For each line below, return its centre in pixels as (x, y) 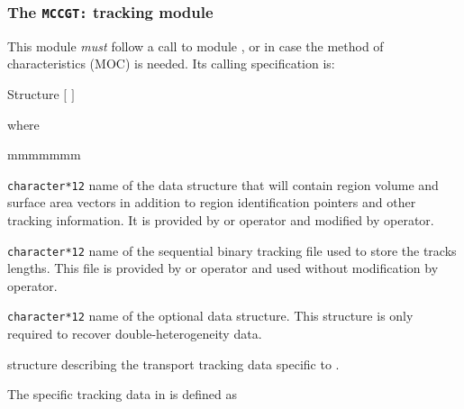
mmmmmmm (44, 155)
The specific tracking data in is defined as (122, 394)
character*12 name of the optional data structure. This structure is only (210, 316)
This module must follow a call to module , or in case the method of (196, 45)
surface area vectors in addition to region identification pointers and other (212, 202)
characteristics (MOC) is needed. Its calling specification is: (171, 64)
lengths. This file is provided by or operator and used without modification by (223, 268)
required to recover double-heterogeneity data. (135, 334)
